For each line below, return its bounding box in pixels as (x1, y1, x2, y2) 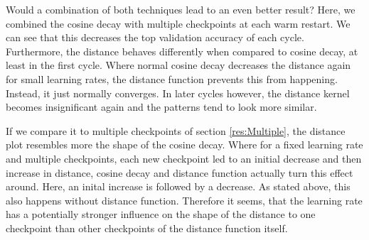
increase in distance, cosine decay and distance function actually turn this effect (6, 165, 353, 180)
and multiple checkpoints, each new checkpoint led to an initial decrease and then (6, 151, 362, 165)
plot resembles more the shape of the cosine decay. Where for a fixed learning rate (6, 137, 363, 152)
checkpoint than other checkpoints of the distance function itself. (6, 220, 288, 235)
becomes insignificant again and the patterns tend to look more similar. (6, 99, 317, 114)
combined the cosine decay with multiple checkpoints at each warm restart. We (6, 16, 351, 31)
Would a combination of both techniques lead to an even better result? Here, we (6, 2, 355, 16)
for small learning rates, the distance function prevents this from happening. (6, 71, 338, 86)
